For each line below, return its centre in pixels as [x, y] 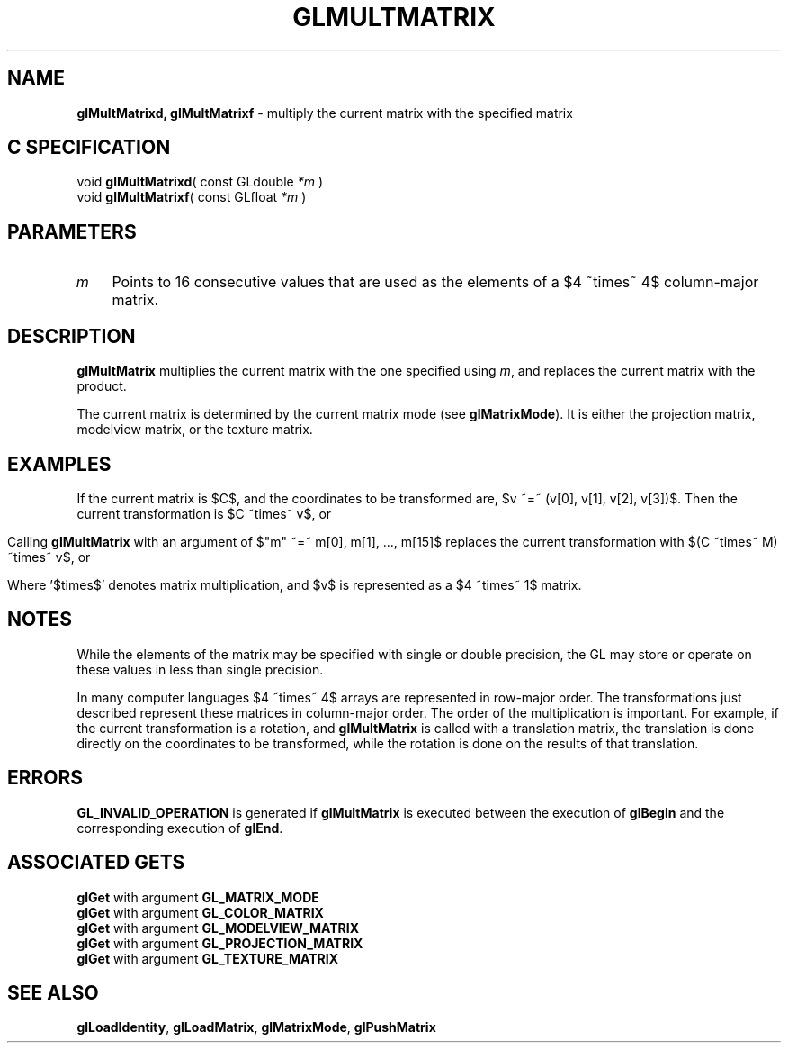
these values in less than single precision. [200, 669]
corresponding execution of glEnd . [180, 828]
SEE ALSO [53, 992]
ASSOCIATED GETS [96, 863]
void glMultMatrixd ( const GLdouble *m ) [200, 182]
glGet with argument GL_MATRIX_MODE [198, 897]
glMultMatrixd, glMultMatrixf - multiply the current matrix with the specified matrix [325, 113]
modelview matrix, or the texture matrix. [195, 430]
